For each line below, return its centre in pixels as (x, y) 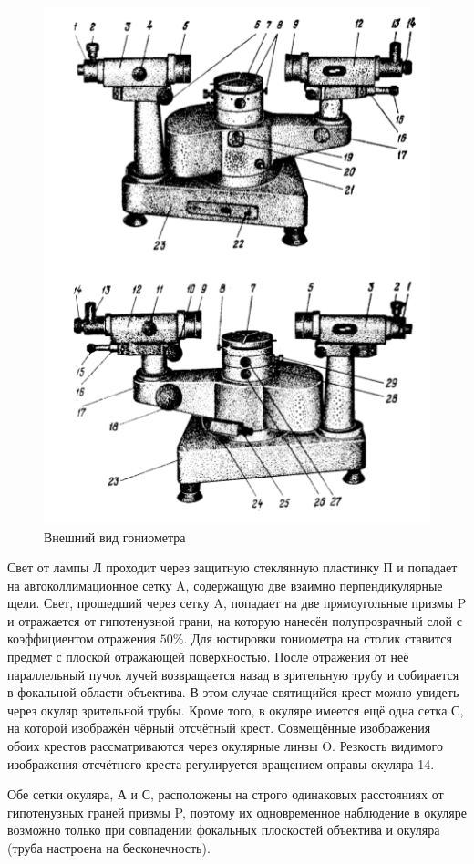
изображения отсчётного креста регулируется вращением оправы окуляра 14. (221, 763)
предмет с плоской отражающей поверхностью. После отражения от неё (208, 657)
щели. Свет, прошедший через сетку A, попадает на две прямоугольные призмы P (237, 603)
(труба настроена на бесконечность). (109, 848)
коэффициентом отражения (82, 638)
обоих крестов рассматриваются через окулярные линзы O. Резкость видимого (225, 746)
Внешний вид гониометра (115, 536)
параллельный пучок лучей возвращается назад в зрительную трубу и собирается (233, 674)
